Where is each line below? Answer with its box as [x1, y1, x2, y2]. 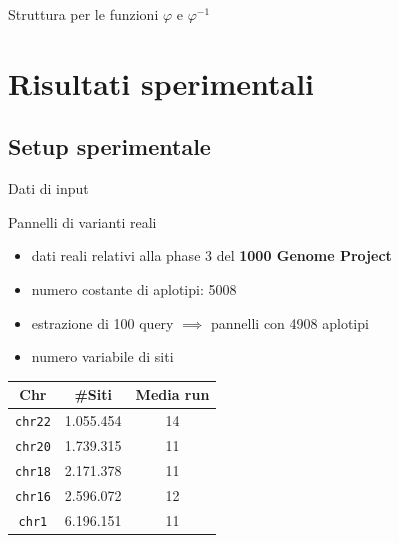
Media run [135, 384, 210, 405]
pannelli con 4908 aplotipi [210, 312, 369, 333]
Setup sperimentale [8, 131, 211, 162]
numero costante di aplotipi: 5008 [31, 278, 237, 299]
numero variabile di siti [31, 346, 174, 367]
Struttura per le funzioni [8, 4, 159, 24]
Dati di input [8, 178, 89, 199]
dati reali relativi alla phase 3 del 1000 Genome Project [31, 245, 392, 266]
